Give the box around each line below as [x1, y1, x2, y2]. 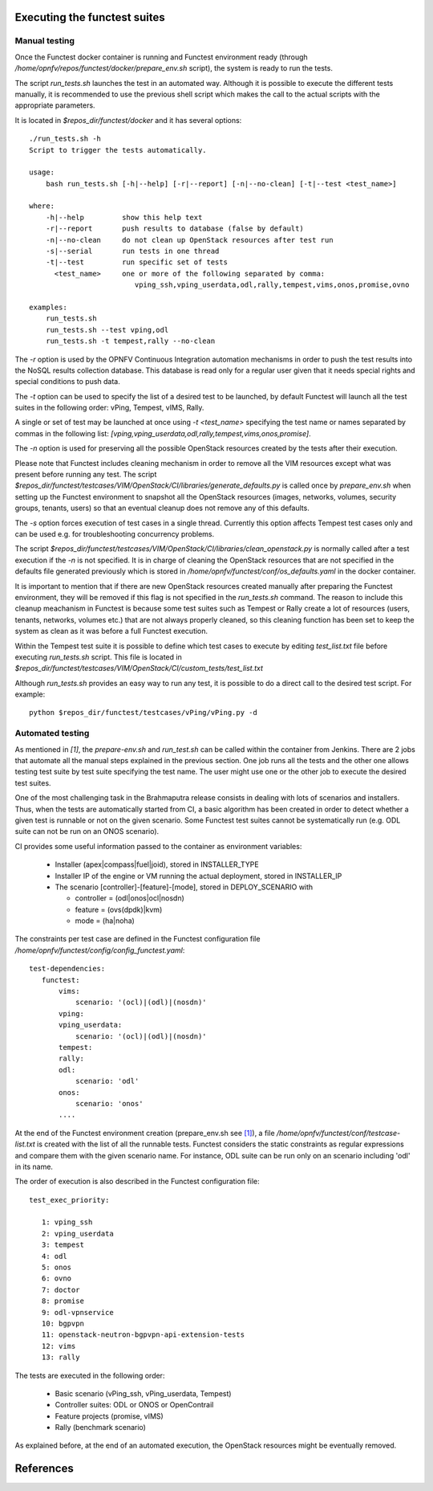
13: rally [41, 1353, 80, 1362]
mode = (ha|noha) [75, 916, 136, 925]
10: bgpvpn [41, 1318, 84, 1328]
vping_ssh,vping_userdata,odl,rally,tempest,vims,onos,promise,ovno [134, 280, 410, 289]
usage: [29, 168, 55, 177]
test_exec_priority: [29, 1195, 110, 1204]
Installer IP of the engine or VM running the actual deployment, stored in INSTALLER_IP [55, 871, 342, 880]
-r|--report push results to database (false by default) [45, 224, 304, 233]
